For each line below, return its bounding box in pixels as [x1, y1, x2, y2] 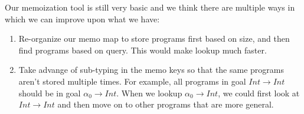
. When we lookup [116, 86, 182, 99]
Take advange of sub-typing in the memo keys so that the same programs [18, 63, 284, 76]
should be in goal [18, 86, 81, 99]
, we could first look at [218, 86, 300, 99]
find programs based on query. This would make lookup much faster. [18, 43, 267, 56]
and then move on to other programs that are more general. [57, 98, 274, 110]
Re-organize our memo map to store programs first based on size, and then [18, 32, 290, 45]
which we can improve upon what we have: [5, 12, 160, 25]
